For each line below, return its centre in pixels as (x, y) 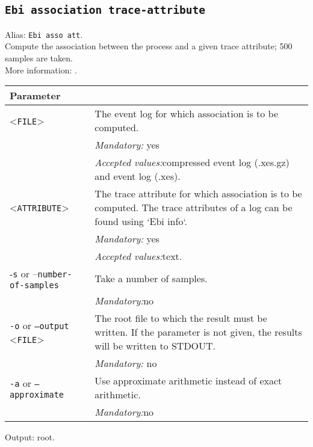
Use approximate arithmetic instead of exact (188, 381)
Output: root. (30, 437)
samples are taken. (39, 58)
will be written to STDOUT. (155, 346)
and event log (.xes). (138, 176)
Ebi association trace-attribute (105, 10)
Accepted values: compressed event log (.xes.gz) (192, 162)
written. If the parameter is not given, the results (198, 332)
